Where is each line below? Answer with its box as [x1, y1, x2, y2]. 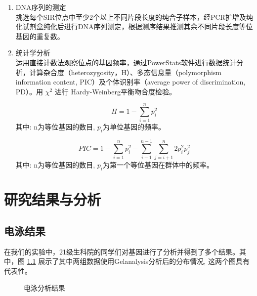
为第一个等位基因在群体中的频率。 [102, 160, 214, 170]
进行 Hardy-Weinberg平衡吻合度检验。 [54, 86, 176, 96]
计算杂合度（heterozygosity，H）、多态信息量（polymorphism [29, 67, 222, 77]
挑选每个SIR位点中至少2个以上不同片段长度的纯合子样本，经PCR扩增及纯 [15, 11, 253, 22]
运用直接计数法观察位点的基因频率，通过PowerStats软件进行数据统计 [15, 57, 237, 67]
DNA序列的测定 [15, 2, 66, 12]
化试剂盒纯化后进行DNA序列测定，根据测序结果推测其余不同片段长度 [15, 21, 239, 32]
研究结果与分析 [4, 189, 101, 210]
